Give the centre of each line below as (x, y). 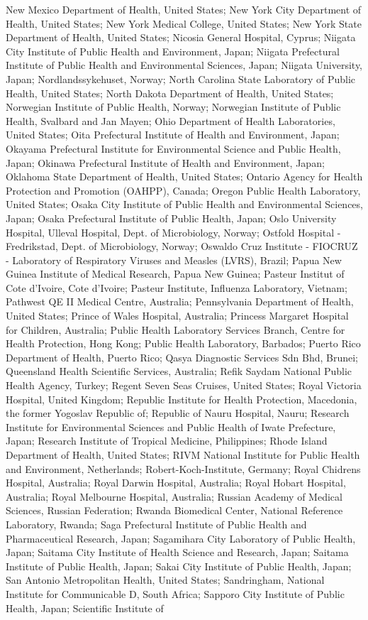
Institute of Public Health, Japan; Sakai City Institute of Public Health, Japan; (179, 566)
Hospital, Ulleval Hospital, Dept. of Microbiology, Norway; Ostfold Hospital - (173, 232)
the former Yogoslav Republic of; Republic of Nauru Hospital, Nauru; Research (178, 413)
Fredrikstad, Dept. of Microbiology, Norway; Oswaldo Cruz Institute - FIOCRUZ (182, 246)
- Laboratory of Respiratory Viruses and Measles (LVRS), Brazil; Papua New (174, 260)
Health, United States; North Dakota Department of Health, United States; (170, 93)
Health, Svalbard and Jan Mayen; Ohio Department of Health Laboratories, (171, 120)
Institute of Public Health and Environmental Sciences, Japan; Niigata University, (184, 65)
